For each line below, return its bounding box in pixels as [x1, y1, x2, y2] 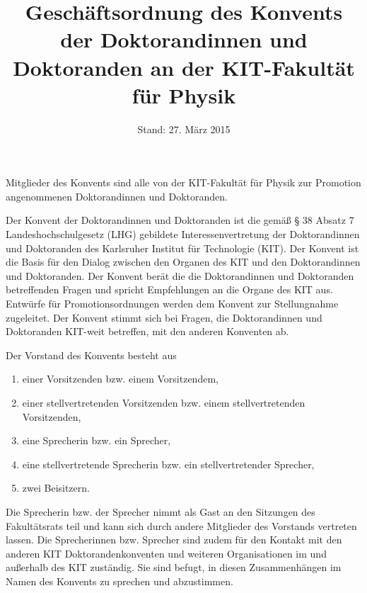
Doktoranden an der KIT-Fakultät [13, 52, 355, 81]
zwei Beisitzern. [22, 480, 90, 495]
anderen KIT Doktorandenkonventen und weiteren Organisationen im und [6, 546, 327, 560]
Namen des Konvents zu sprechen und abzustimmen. [6, 573, 233, 588]
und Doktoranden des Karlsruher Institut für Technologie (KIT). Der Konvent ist [6, 240, 359, 255]
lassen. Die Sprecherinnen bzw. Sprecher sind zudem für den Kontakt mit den [6, 532, 342, 547]
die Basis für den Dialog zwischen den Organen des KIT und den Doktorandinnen [6, 254, 361, 269]
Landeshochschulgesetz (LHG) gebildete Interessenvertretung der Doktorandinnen [6, 227, 360, 242]
